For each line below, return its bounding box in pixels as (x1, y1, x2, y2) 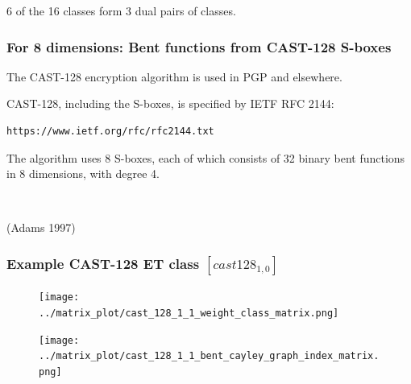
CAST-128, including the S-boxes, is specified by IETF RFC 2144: (6, 95, 334, 112)
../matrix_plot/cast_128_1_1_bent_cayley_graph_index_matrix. (39, 350, 380, 362)
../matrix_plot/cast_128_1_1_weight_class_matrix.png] (39, 307, 339, 319)
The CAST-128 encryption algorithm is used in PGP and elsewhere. (6, 68, 342, 85)
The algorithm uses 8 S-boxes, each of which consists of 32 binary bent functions (6, 149, 405, 166)
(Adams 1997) (6, 219, 76, 236)
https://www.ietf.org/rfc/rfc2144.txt (6, 126, 214, 137)
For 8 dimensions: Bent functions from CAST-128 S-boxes (6, 36, 392, 56)
